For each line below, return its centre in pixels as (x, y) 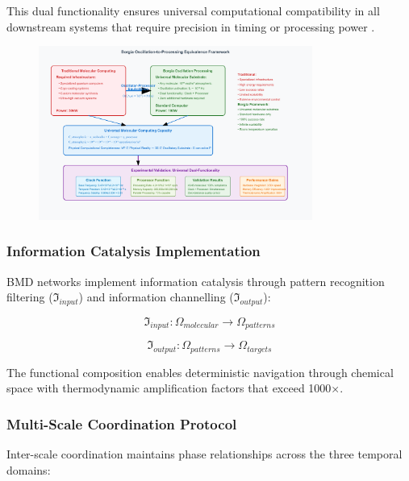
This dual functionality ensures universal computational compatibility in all (193, 10)
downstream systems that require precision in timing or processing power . (191, 26)
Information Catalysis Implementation (134, 251)
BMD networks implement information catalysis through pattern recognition (196, 281)
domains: (29, 469)
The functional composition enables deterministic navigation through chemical (200, 372)
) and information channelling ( (156, 297)
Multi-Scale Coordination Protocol (122, 423)
